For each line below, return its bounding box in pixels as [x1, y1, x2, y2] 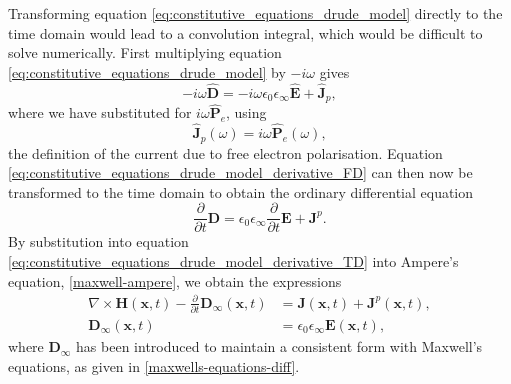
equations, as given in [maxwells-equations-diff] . [8, 355, 300, 376]
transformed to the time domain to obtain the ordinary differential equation [8, 181, 474, 202]
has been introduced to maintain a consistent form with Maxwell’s [76, 336, 483, 357]
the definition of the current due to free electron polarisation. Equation [8, 142, 443, 163]
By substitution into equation [8, 231, 189, 252]
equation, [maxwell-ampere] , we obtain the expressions [8, 270, 342, 291]
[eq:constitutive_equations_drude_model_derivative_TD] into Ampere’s [8, 250, 459, 271]
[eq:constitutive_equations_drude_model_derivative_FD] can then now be [8, 162, 473, 183]
